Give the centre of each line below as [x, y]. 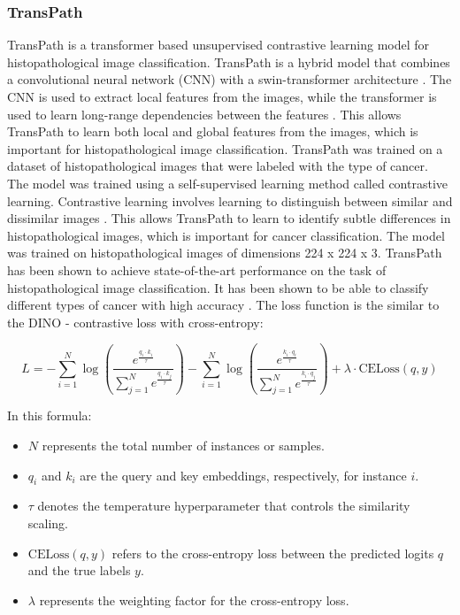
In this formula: [50, 415]
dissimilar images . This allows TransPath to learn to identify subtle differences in [229, 218]
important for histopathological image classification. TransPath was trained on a [225, 148]
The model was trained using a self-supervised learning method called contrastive [227, 183]
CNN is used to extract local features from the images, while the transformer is [222, 96]
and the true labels [79, 570]
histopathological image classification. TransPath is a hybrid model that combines [229, 61]
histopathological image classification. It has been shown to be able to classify [218, 287]
